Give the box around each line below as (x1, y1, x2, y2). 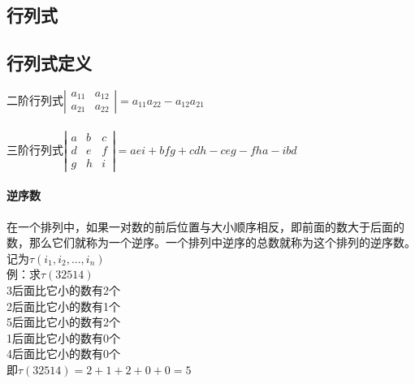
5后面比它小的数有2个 (6, 313, 120, 330)
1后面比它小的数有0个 (6, 329, 120, 346)
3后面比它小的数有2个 (6, 282, 120, 299)
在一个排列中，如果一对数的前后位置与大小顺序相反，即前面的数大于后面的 (6, 218, 404, 235)
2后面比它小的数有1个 (6, 297, 120, 314)
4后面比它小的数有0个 (6, 345, 120, 362)
